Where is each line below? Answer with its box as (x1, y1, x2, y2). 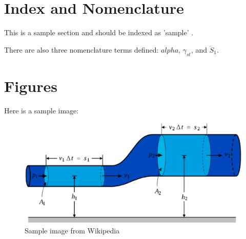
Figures (4, 75, 57, 96)
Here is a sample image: (4, 105, 79, 115)
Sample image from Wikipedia (25, 225, 120, 235)
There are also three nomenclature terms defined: (4, 44, 159, 55)
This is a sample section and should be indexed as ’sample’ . (4, 27, 194, 38)
